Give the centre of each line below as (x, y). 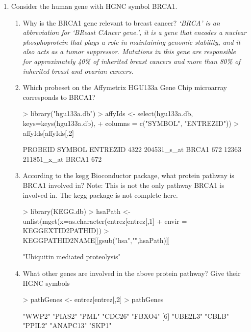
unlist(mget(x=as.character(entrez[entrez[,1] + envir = (105, 221)
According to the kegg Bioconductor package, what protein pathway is (128, 175)
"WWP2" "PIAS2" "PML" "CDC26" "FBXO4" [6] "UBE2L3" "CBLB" (126, 316)
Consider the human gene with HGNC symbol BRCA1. (94, 6)
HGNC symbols (46, 283)
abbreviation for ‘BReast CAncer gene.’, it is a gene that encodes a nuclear (135, 32)
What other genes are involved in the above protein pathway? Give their (132, 273)
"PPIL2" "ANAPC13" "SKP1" (67, 325)
